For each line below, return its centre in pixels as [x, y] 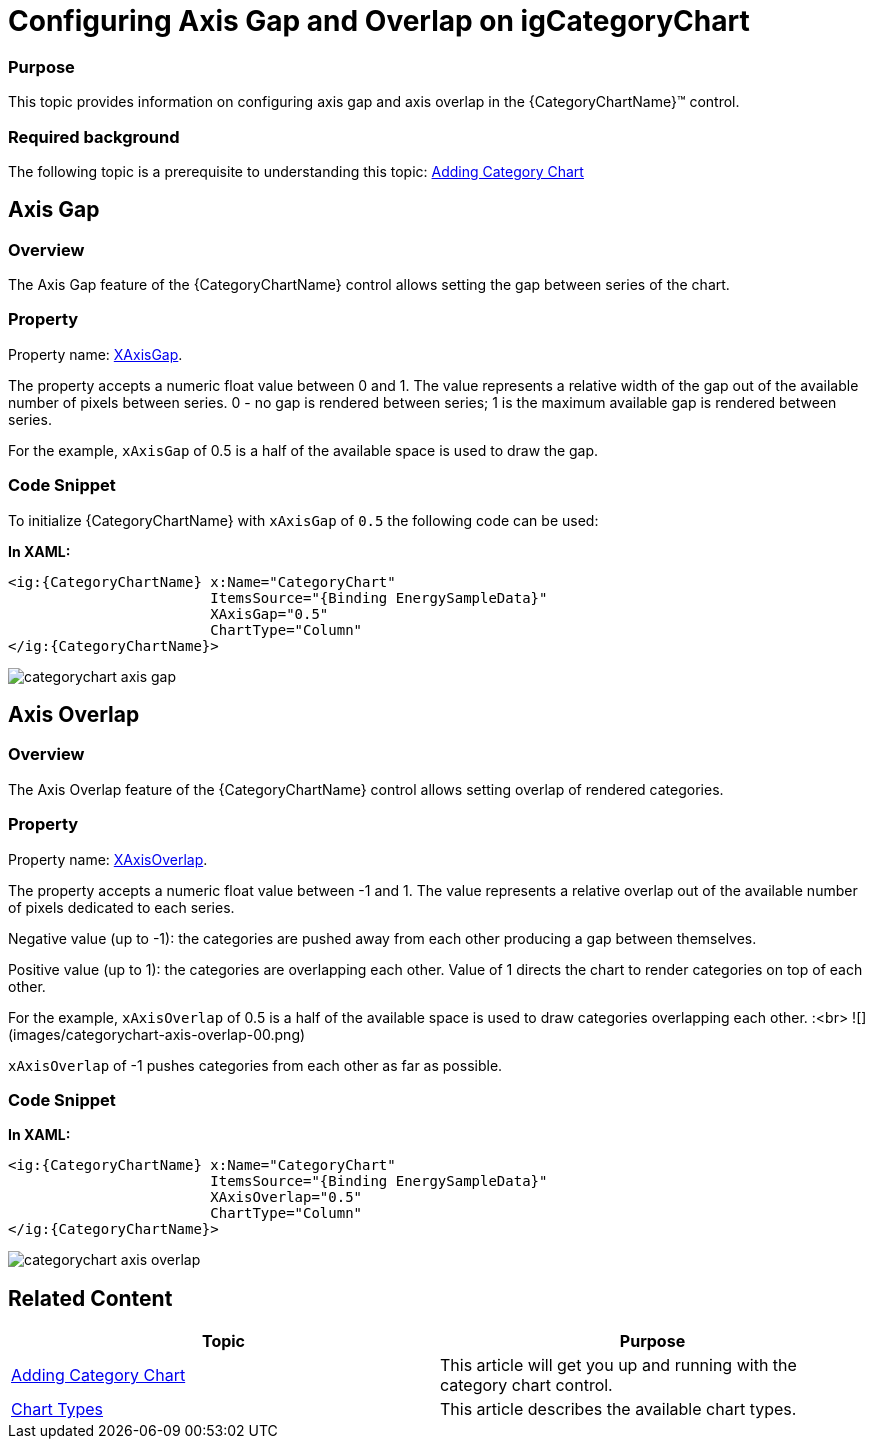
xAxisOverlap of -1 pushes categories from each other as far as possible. [255, 1065]
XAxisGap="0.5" [269, 613]
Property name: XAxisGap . [95, 354]
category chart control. [526, 1385]
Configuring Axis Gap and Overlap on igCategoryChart [379, 21]
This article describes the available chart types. [618, 1409]
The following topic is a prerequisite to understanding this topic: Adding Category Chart [296, 171]
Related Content [90, 1298]
